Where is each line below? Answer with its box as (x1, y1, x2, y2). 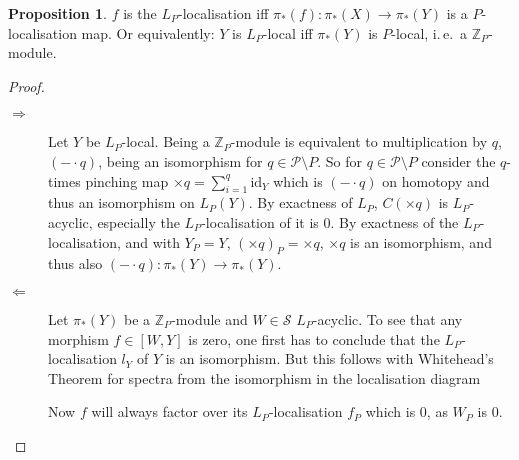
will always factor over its (91, 401, 248, 422)
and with (125, 231, 180, 252)
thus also (48, 253, 103, 274)
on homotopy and (382, 170, 490, 191)
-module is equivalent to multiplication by (230, 131, 488, 152)
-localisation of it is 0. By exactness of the (201, 211, 459, 232)
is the (123, 3, 157, 23)
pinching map (85, 170, 169, 191)
